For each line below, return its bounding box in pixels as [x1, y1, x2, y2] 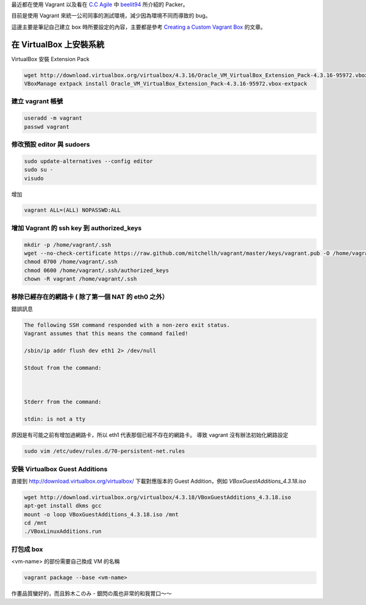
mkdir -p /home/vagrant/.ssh [24, 241, 112, 248]
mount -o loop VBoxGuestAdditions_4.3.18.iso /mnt [24, 511, 179, 518]
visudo [24, 175, 44, 182]
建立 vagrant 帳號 [11, 97, 63, 106]
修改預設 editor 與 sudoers [11, 140, 90, 148]
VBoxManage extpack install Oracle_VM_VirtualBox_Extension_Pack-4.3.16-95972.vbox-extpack [24, 80, 307, 87]
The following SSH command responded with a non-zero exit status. [24, 321, 231, 328]
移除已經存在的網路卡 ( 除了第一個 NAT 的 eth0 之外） [11, 292, 169, 301]
